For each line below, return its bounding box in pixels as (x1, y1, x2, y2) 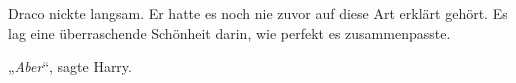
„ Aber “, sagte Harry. (8, 56, 132, 77)
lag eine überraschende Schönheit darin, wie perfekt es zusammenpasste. (8, 22, 451, 43)
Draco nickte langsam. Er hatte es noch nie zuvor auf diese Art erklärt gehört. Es (8, 3, 508, 23)
